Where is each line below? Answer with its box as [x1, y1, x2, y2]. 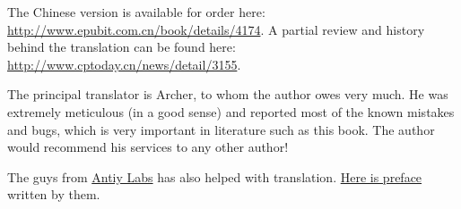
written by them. [7, 185, 100, 204]
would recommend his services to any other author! [7, 138, 289, 156]
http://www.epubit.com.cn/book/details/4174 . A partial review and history [7, 20, 425, 38]
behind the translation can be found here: [7, 38, 236, 56]
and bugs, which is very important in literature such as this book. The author [7, 120, 435, 138]
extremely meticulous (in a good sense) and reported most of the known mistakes [7, 102, 455, 121]
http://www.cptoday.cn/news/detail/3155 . [7, 54, 241, 73]
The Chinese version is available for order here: [7, 3, 265, 21]
